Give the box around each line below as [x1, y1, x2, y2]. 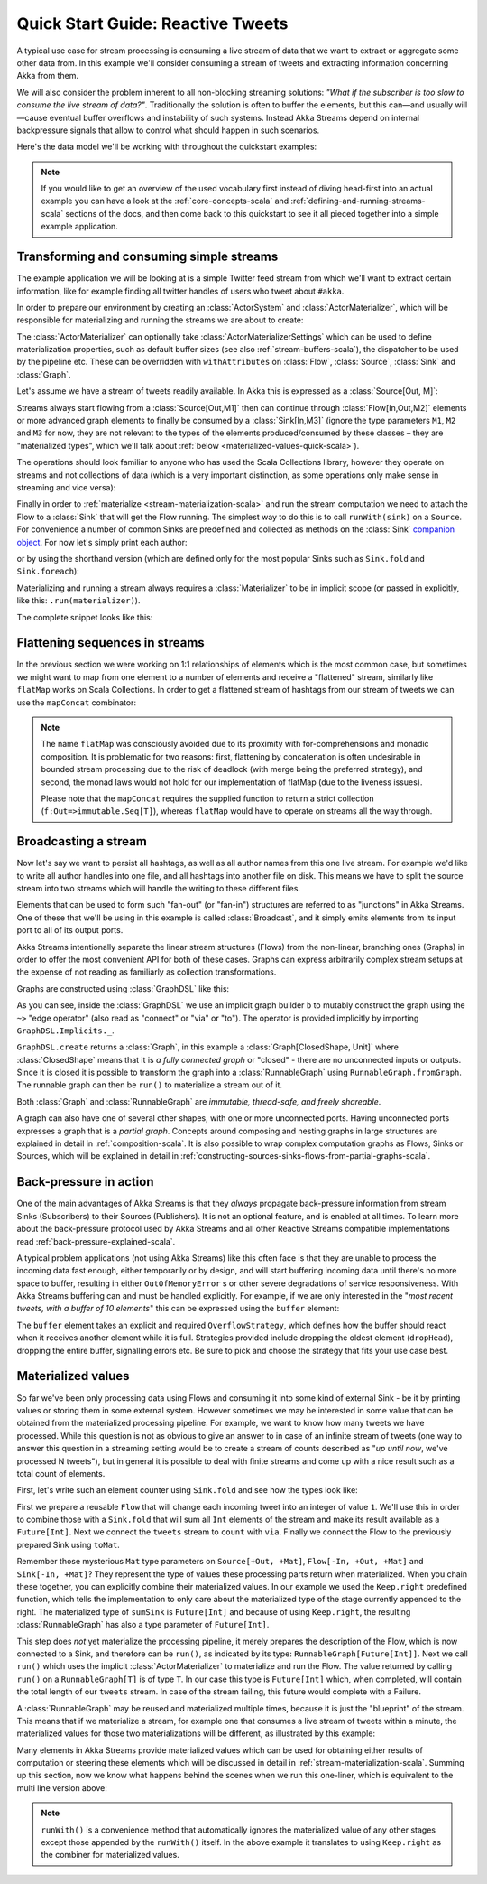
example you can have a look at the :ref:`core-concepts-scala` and [41, 195, 289, 207]
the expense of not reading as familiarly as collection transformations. [16, 966, 277, 977]
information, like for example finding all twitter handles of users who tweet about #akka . [16, 285, 345, 296]
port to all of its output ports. [16, 925, 124, 936]
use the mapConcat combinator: [16, 696, 137, 708]
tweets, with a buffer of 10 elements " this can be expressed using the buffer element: [16, 1303, 340, 1314]
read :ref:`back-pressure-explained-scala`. [16, 1236, 176, 1246]
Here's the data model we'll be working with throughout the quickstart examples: [16, 141, 317, 153]
